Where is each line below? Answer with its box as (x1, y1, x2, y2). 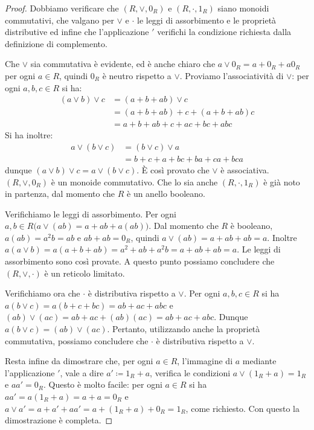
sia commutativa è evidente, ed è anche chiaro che (30, 57, 216, 70)
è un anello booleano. (127, 187, 205, 200)
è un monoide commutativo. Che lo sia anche (51, 175, 218, 188)
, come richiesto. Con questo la (185, 402, 300, 414)
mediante (242, 355, 277, 367)
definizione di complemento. (5, 37, 107, 50)
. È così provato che (136, 163, 210, 176)
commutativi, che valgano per (5, 13, 114, 26)
